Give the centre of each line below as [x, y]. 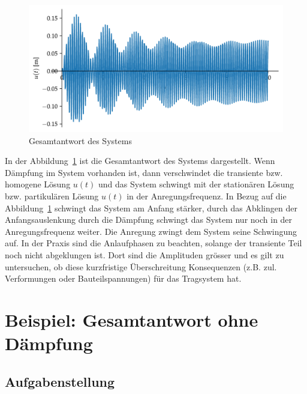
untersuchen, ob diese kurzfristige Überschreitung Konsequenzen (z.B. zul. [141, 266]
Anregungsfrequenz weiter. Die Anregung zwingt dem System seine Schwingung [151, 231]
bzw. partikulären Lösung [52, 195]
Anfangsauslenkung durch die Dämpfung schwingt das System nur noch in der [149, 220]
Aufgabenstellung [60, 381]
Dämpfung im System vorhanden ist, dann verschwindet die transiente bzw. [144, 172]
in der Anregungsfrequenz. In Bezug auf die [207, 195]
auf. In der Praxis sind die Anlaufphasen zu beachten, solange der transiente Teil [153, 243]
